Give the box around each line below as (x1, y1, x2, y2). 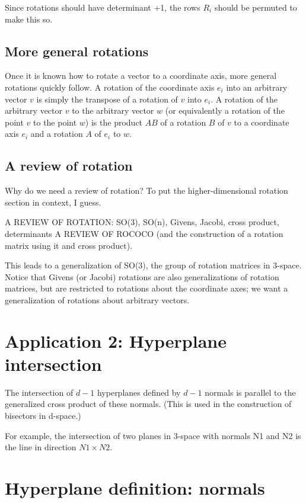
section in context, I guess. (5, 196, 101, 208)
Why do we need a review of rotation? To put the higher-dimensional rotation (5, 184, 288, 197)
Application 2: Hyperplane (5, 328, 227, 353)
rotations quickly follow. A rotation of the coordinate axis (5, 81, 215, 93)
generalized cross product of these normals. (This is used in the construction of (5, 398, 292, 410)
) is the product (85, 116, 143, 128)
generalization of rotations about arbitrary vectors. (5, 293, 190, 306)
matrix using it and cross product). (5, 239, 133, 251)
